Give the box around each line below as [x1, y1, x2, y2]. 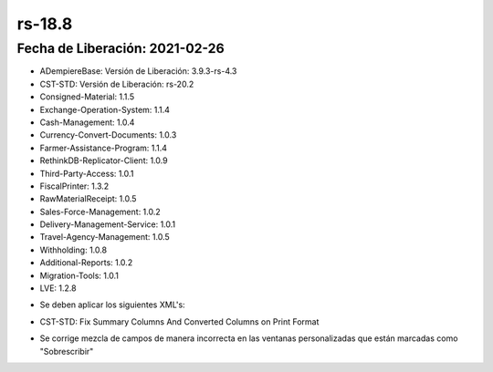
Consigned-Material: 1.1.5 [39, 91, 135, 102]
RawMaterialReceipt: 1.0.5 [39, 193, 137, 204]
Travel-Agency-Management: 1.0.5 [39, 232, 171, 243]
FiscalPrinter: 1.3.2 [39, 181, 110, 191]
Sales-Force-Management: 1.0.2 [39, 206, 162, 217]
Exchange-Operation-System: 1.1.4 [39, 104, 171, 115]
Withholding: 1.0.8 [39, 244, 108, 255]
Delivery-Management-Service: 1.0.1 [39, 219, 176, 230]
